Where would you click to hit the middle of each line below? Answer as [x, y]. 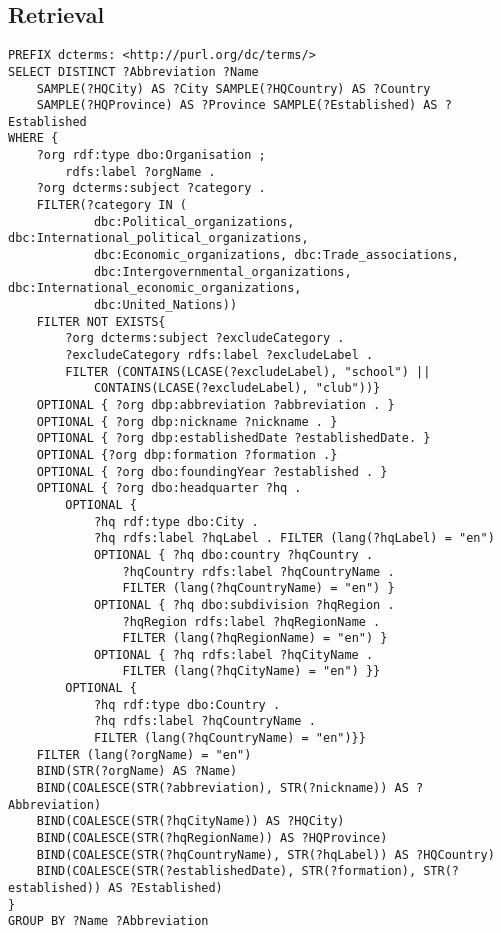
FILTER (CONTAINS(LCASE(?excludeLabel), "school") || [248, 371]
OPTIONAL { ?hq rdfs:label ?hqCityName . [233, 654]
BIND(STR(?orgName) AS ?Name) [137, 771]
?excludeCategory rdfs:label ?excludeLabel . [219, 355]
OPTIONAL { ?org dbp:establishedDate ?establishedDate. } [233, 438]
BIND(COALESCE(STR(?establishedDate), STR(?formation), [226, 871]
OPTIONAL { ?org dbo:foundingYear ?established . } [212, 471]
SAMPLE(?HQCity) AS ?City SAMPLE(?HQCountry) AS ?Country [233, 88]
